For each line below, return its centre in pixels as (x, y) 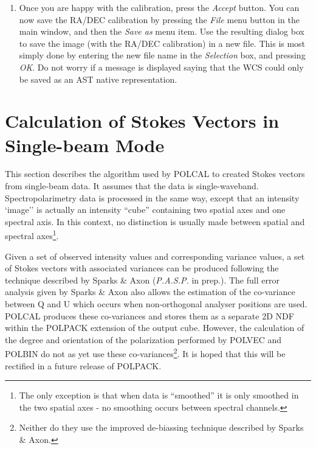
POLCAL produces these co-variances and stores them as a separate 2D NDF (149, 315)
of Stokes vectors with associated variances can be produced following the (142, 268)
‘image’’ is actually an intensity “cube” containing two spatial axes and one (145, 210)
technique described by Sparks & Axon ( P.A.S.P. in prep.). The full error (142, 280)
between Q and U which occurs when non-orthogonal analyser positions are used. (156, 304)
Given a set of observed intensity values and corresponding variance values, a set (155, 256)
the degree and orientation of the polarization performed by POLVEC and (143, 339)
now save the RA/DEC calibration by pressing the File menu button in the (159, 19)
